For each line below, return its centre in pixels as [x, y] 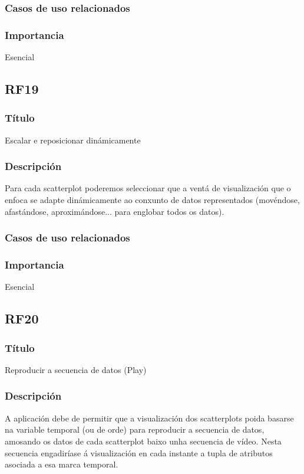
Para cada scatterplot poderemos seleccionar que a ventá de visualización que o [148, 188]
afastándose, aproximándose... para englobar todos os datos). [115, 211]
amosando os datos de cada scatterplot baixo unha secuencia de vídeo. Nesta [143, 441]
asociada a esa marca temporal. [62, 464]
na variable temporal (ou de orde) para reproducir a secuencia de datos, [135, 429]
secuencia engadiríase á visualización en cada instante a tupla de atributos [139, 452]
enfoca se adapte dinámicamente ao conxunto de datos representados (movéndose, [152, 200]
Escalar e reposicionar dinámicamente [73, 140]
